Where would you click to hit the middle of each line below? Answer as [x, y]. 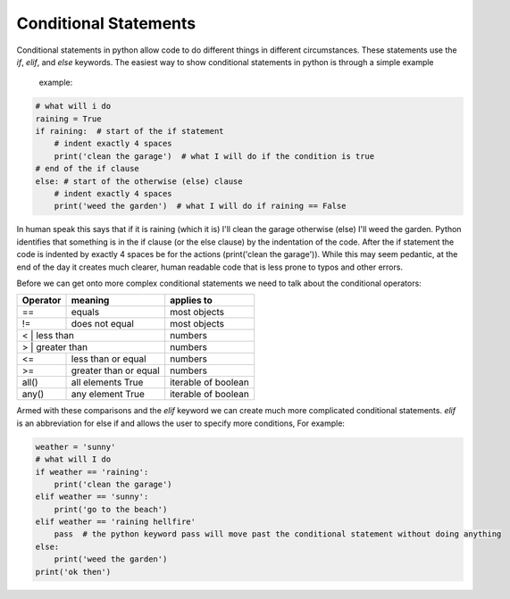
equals [85, 312]
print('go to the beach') [111, 509]
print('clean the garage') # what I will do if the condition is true [214, 156]
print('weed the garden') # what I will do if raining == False [200, 206]
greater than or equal [115, 370]
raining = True [68, 119]
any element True [108, 395]
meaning [90, 301]
